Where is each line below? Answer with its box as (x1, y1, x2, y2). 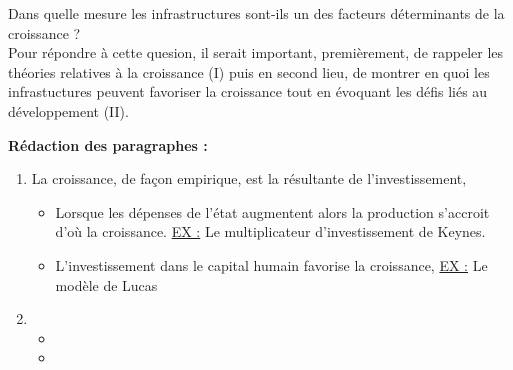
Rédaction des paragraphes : (8, 134, 208, 155)
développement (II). (8, 100, 129, 121)
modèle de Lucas (55, 274, 158, 295)
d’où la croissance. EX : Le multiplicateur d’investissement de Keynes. (55, 221, 486, 242)
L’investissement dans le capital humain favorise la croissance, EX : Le (55, 254, 488, 275)
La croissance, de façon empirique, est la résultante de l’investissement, (31, 168, 467, 189)
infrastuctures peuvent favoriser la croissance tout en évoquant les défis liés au (8, 81, 488, 102)
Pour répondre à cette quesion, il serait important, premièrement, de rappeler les (8, 42, 504, 63)
